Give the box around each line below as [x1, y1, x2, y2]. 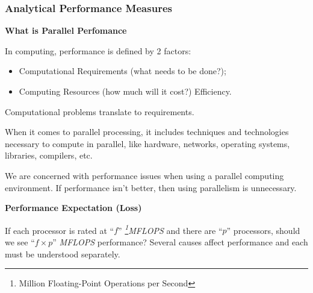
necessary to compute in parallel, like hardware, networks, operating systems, [5, 137, 290, 150]
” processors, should [226, 224, 300, 236]
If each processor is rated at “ [5, 224, 114, 236]
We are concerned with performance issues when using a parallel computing [5, 169, 284, 181]
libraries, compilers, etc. [5, 149, 93, 162]
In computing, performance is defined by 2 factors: [5, 44, 191, 57]
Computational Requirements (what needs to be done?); [19, 65, 226, 77]
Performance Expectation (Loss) [5, 201, 142, 214]
